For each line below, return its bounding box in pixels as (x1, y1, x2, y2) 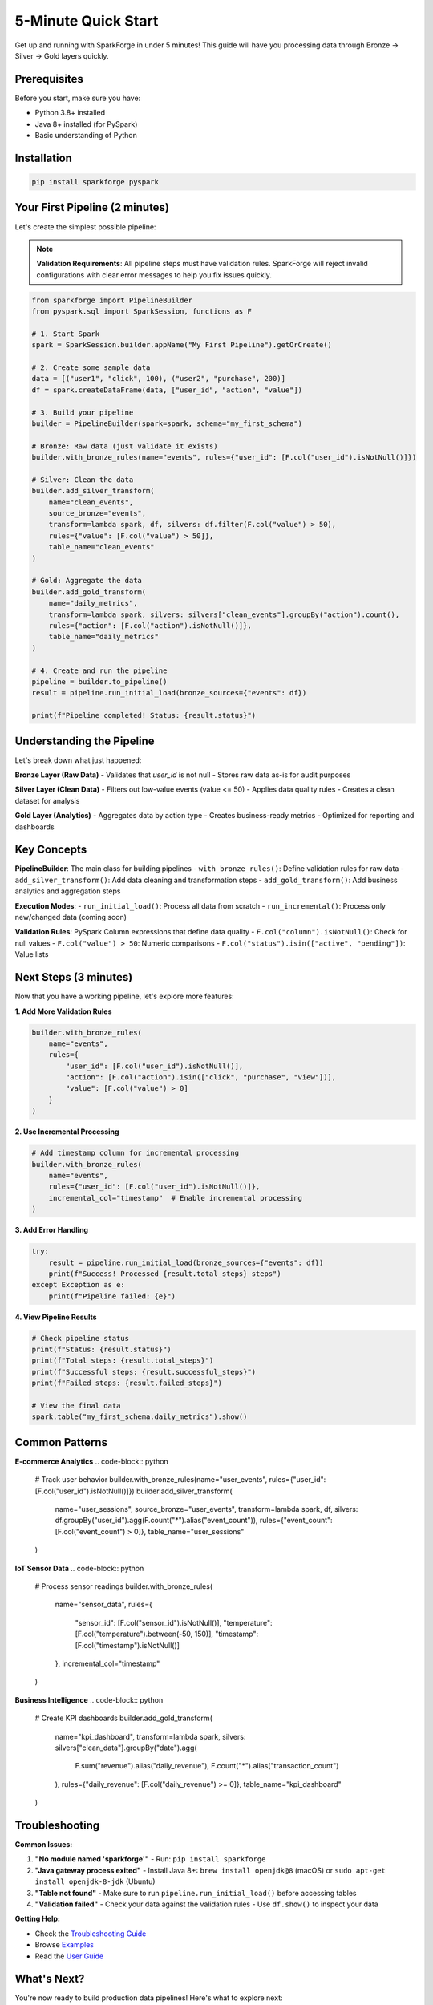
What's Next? (14, 1972, 85, 1986)
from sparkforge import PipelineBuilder (31, 295, 192, 305)
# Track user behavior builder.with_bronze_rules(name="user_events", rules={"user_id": (34, 1475, 326, 1485)
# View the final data (31, 1401, 121, 1410)
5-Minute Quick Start (14, 12, 159, 30)
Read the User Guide (34, 1951, 104, 1961)
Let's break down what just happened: (14, 755, 142, 765)
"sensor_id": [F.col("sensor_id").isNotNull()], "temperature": (75, 1618, 273, 1627)
